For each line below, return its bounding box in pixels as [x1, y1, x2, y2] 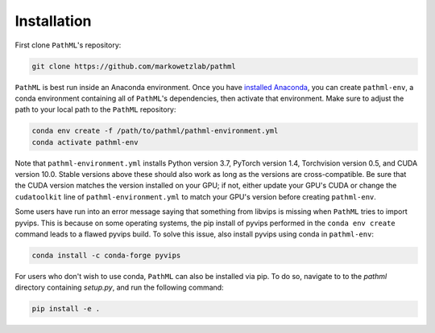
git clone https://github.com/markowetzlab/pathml [31, 61, 237, 71]
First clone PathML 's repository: [14, 40, 122, 50]
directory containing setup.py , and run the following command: [14, 282, 225, 293]
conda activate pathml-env [31, 138, 139, 146]
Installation [14, 12, 92, 30]
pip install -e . [31, 304, 101, 314]
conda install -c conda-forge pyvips [31, 250, 181, 260]
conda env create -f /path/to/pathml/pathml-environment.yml [31, 126, 279, 136]
